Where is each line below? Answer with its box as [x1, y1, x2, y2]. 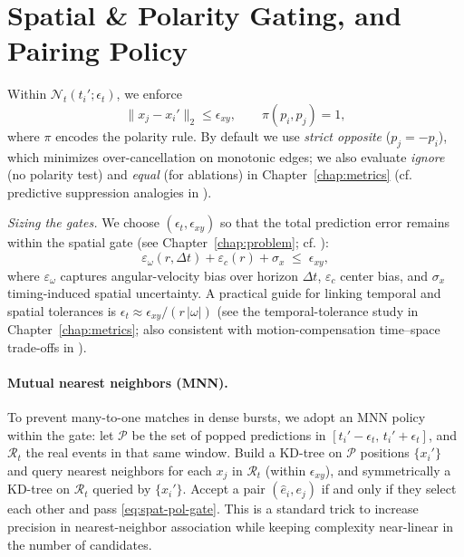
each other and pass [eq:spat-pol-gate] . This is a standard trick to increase [7, 499, 419, 518]
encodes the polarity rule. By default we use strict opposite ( [55, 126, 391, 145]
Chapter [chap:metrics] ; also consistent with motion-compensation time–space [7, 320, 440, 339]
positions [360, 443, 410, 462]
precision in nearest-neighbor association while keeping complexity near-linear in [7, 516, 454, 535]
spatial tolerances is [7, 301, 117, 320]
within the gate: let [7, 425, 114, 444]
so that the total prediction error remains [219, 213, 450, 232]
